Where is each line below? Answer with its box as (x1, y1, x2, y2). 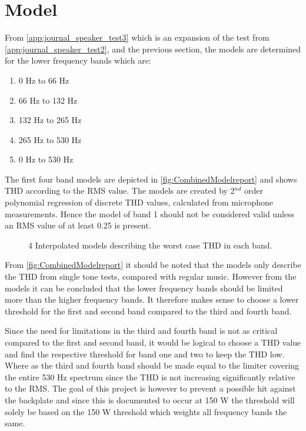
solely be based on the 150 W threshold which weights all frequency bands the (5, 405, 287, 417)
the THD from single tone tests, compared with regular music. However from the (5, 270, 297, 283)
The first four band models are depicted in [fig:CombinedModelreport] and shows (5, 173, 297, 185)
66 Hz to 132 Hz (18, 94, 78, 106)
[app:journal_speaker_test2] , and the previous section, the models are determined (5, 42, 301, 55)
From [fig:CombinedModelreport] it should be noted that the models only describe (5, 258, 301, 271)
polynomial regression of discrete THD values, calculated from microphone (5, 196, 274, 208)
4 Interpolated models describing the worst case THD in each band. (28, 238, 272, 251)
